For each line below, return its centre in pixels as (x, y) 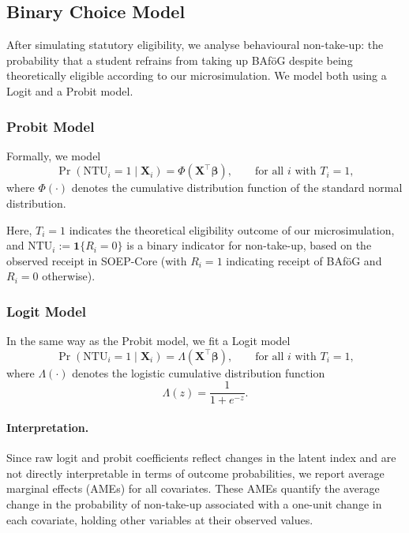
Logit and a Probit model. (70, 90)
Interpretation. (48, 428)
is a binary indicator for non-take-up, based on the (249, 245)
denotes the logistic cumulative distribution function (199, 372)
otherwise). (69, 276)
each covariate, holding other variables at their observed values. (160, 519)
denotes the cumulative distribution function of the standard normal (237, 188)
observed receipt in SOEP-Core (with (97, 260)
